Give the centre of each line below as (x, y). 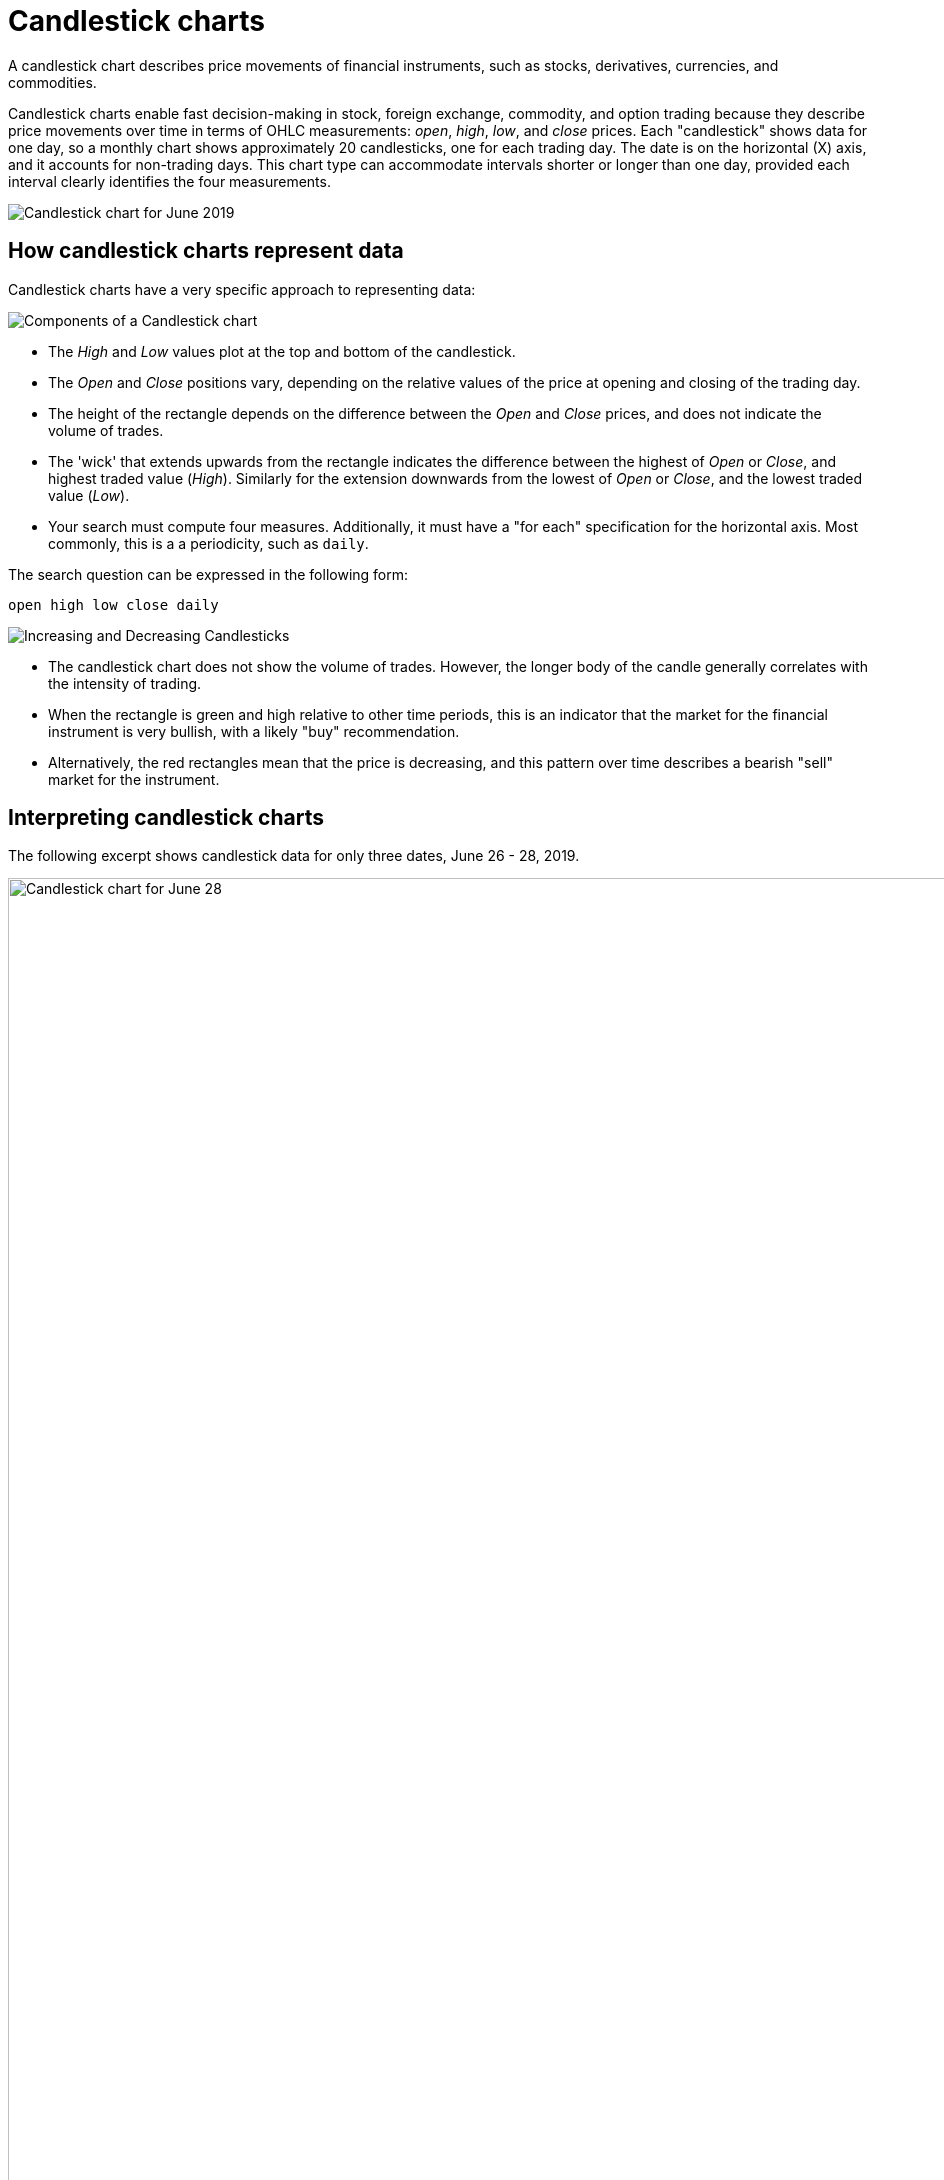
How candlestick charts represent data (206, 251)
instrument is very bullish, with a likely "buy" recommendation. (254, 731)
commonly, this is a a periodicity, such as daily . (208, 543)
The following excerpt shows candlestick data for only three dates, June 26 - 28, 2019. (294, 856)
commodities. (52, 82)
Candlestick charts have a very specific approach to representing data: (242, 289)
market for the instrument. (134, 779)
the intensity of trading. (125, 683)
